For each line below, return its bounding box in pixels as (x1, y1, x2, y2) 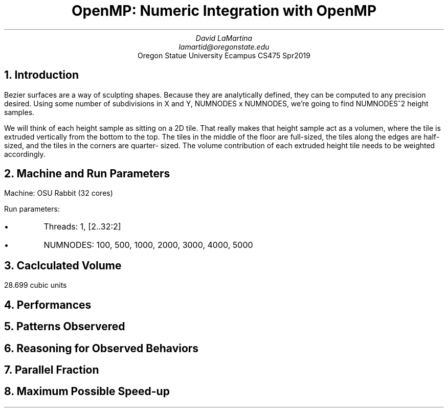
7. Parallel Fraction (4, 363, 99, 376)
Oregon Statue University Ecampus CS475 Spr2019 (138, 51, 310, 60)
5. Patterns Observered (4, 320, 125, 333)
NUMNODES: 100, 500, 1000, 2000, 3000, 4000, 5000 (43, 240, 253, 250)
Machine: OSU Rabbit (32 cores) (4, 189, 113, 198)
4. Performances (4, 298, 92, 311)
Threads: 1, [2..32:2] (43, 221, 121, 232)
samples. (4, 107, 35, 117)
